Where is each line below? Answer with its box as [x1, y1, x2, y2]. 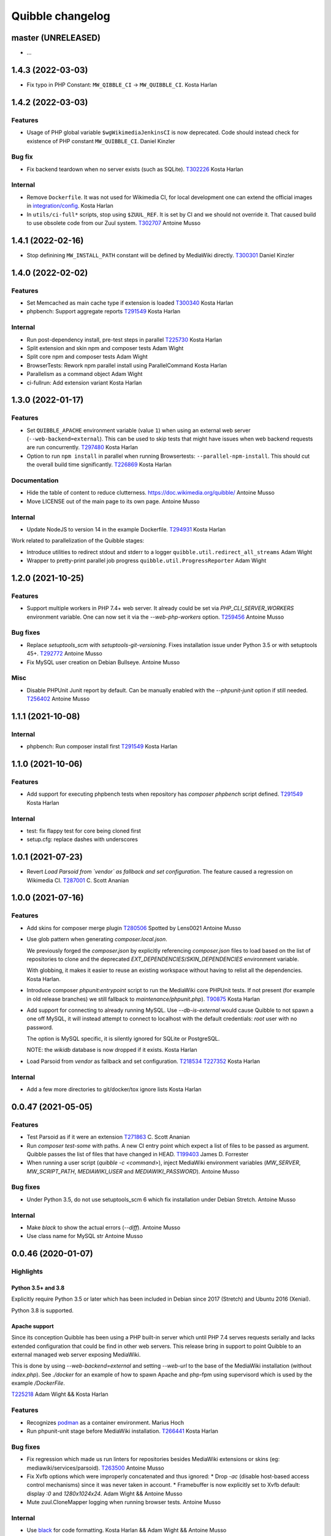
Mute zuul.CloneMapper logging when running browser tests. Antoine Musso [26, 1499, 221, 1506]
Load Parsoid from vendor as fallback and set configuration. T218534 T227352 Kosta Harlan [26, 1057, 261, 1065]
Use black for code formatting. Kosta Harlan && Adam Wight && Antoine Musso [26, 1527, 227, 1534]
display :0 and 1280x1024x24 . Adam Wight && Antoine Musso [26, 1490, 183, 1497]
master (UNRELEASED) [11, 33, 101, 43]
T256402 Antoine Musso [26, 695, 90, 703]
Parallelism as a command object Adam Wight [26, 370, 143, 378]
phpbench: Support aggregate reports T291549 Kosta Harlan [26, 308, 181, 315]
